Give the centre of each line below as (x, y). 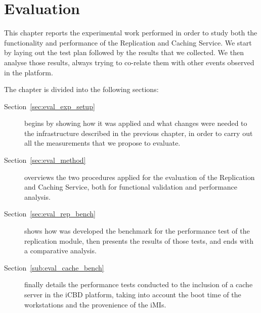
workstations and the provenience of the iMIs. (95, 304)
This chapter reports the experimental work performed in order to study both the (131, 33)
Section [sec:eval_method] (45, 160)
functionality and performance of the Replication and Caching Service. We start (128, 42)
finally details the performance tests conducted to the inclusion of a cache (139, 284)
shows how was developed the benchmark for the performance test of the (137, 231)
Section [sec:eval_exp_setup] (50, 106)
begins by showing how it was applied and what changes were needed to (136, 123)
